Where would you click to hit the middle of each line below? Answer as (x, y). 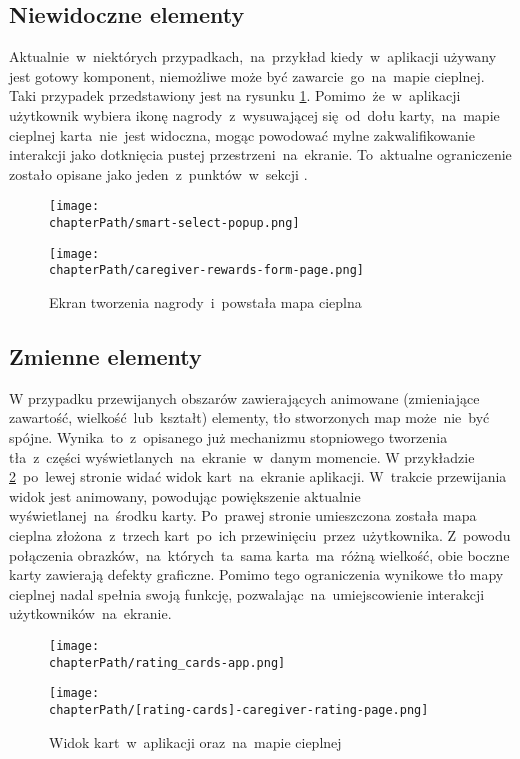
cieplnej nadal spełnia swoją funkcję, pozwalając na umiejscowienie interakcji (247, 593)
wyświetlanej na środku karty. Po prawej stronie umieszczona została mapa (243, 515)
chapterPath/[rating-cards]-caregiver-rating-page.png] (239, 709)
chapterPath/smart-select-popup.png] (174, 223)
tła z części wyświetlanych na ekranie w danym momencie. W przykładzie (242, 456)
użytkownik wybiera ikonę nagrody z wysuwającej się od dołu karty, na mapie (254, 114)
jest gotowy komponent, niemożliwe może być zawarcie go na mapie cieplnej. (247, 75)
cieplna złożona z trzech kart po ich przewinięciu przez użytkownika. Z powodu (260, 534)
